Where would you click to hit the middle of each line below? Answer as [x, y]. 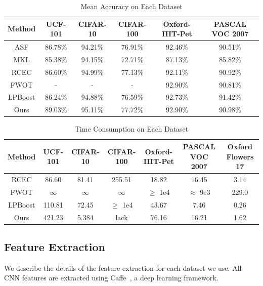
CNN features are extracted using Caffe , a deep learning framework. [111, 278]
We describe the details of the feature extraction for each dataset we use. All [123, 268]
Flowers [240, 156]
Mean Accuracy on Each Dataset [131, 6]
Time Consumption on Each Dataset [131, 129]
